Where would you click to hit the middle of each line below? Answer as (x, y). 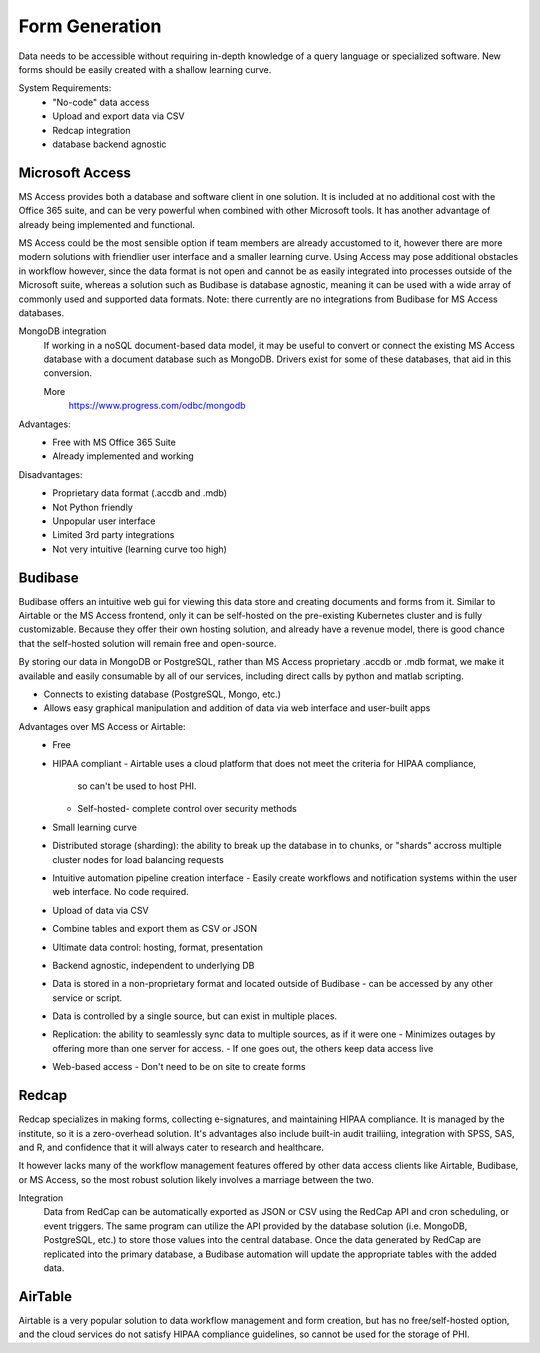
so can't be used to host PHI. (137, 786)
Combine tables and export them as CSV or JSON (155, 929)
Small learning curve (94, 827)
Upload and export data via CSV (118, 116)
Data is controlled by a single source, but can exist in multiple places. (195, 1016)
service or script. (87, 997)
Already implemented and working (123, 456)
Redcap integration (91, 130)
